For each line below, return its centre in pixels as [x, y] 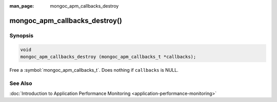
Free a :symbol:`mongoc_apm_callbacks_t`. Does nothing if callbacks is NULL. [94, 70]
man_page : [22, 6]
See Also [21, 83]
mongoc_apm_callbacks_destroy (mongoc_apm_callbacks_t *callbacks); [108, 57]
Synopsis [21, 35]
